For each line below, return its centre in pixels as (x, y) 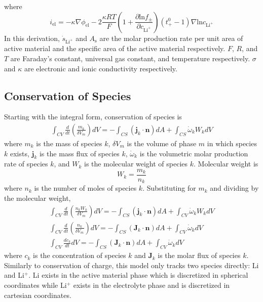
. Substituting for (169, 188)
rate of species (26, 164)
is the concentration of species (80, 255)
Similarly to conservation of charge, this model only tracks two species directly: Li (131, 265)
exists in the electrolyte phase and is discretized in (152, 285)
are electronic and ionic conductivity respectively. (101, 68)
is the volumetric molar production (194, 153)
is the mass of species (69, 143)
